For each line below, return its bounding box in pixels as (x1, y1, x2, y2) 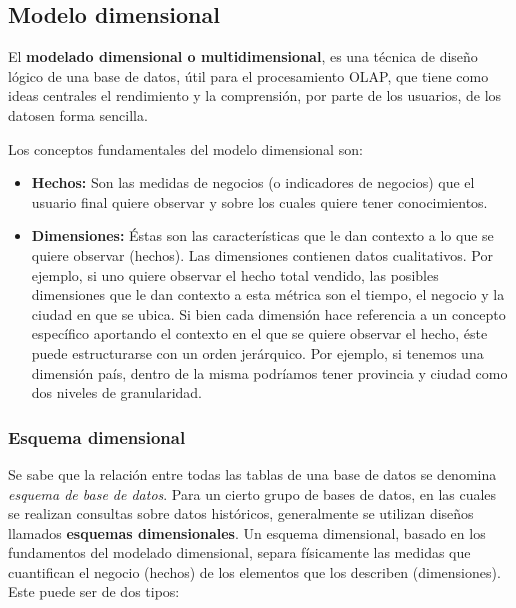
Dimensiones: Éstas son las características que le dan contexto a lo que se (31, 225, 494, 246)
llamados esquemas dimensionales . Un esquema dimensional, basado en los (8, 522, 486, 543)
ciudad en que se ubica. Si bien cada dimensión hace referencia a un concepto (31, 303, 506, 324)
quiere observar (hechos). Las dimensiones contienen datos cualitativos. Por (31, 244, 493, 265)
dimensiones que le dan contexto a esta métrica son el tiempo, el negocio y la (31, 284, 505, 305)
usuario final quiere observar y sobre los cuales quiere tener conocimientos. (31, 191, 488, 212)
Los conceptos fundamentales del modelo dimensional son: (8, 138, 363, 159)
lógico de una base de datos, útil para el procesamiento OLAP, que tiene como (8, 65, 489, 86)
